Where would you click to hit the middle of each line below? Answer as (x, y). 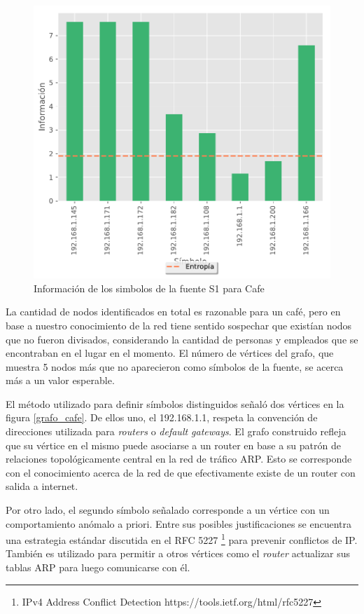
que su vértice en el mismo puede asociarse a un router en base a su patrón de (173, 445)
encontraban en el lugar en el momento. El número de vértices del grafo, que (170, 353)
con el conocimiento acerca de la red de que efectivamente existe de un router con (181, 472)
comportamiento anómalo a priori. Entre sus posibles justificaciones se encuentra (179, 523)
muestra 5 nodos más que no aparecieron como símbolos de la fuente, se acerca (175, 366)
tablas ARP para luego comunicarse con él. (98, 567)
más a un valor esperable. (60, 380)
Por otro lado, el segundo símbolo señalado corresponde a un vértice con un (168, 510)
